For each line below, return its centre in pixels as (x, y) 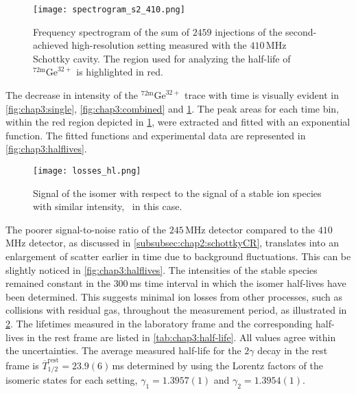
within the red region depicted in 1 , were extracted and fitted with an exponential (178, 122)
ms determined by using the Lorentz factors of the (217, 365)
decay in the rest (293, 350)
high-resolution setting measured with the (159, 45)
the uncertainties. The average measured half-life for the (123, 350)
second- (301, 31)
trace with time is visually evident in (262, 95)
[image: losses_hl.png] (87, 171)
